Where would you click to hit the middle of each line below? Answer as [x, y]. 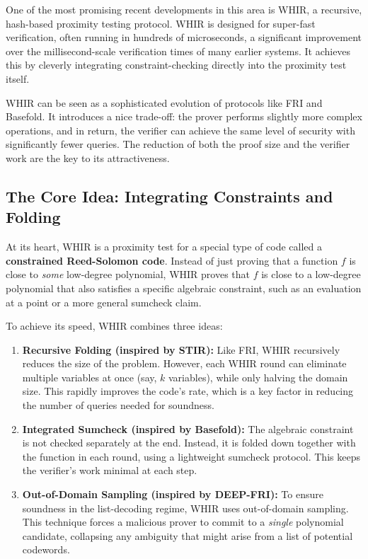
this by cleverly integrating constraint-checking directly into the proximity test [176, 65]
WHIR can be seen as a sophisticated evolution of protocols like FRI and [164, 102]
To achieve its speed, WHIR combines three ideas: [114, 326]
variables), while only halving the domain [258, 377]
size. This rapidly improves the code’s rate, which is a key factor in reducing [188, 391]
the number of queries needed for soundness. [118, 405]
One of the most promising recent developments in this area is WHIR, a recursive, [184, 9]
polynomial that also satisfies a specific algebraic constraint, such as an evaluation [184, 288]
